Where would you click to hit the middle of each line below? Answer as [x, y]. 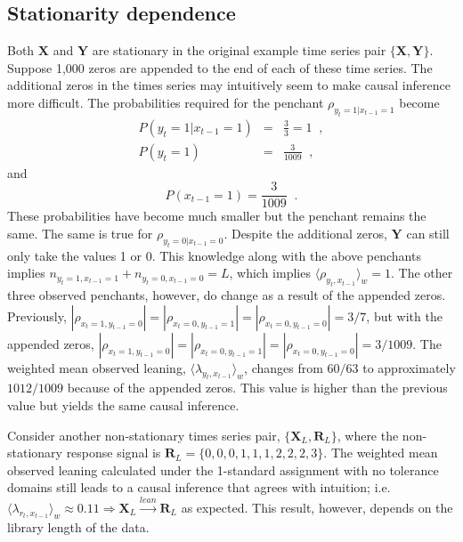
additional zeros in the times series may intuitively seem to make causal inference [229, 85]
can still [428, 234]
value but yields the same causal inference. [123, 405]
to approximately [409, 367]
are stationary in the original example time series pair [239, 50]
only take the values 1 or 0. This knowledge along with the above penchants [214, 255]
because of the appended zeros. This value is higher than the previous [257, 388]
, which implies [270, 273]
